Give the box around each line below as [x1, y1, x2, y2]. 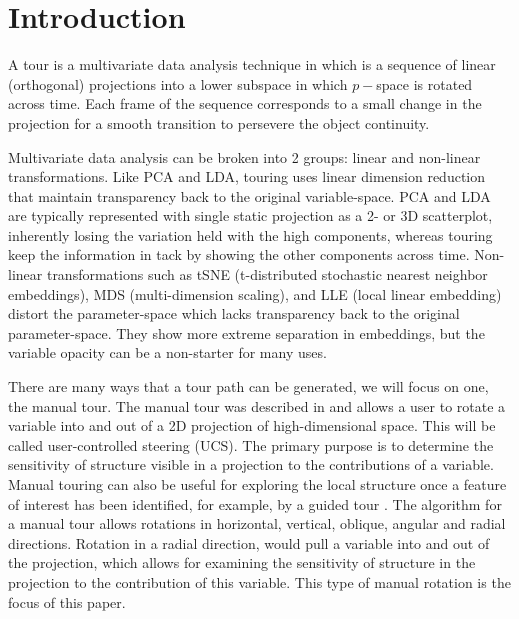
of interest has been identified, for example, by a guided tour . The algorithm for [8, 493, 502, 514]
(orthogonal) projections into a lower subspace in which [8, 73, 348, 94]
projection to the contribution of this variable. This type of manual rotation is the [8, 571, 511, 592]
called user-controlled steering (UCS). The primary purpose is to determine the [8, 434, 494, 455]
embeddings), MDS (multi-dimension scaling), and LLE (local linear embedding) [8, 283, 502, 304]
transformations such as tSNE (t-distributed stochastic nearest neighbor [46, 264, 488, 285]
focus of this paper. [8, 591, 126, 612]
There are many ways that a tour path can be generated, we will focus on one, [8, 376, 489, 397]
